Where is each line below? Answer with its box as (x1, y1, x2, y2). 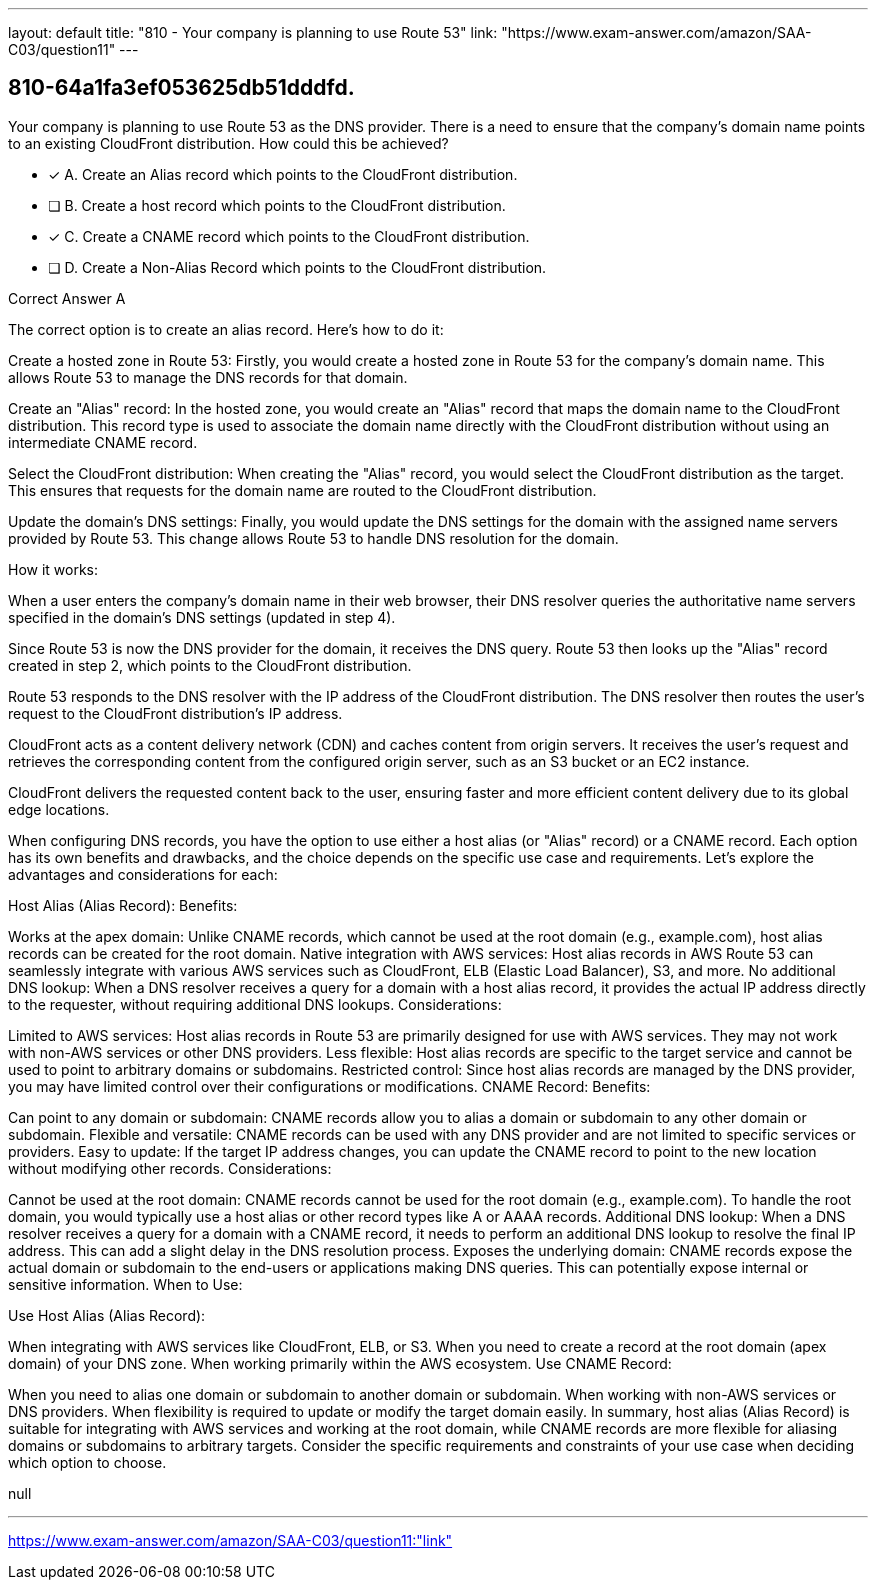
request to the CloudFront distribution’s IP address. (8, 704, 343, 722)
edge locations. (8, 800, 110, 818)
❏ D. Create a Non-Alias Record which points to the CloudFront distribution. (48, 258, 547, 276)
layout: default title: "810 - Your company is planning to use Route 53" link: (8, 24, 498, 41)
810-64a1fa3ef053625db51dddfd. (8, 75, 355, 101)
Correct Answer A (8, 289, 126, 307)
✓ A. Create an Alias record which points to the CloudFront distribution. (48, 165, 518, 183)
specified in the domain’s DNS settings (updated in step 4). (8, 608, 396, 626)
